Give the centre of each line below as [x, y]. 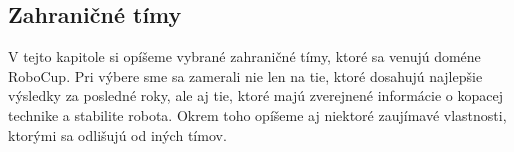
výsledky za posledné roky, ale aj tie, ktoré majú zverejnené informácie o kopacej [255, 95]
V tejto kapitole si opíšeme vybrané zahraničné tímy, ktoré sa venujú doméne [244, 56]
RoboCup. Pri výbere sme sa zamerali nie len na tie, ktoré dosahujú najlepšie [245, 75]
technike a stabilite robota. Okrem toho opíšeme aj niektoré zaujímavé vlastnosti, [257, 114]
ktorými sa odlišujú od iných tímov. [117, 134]
